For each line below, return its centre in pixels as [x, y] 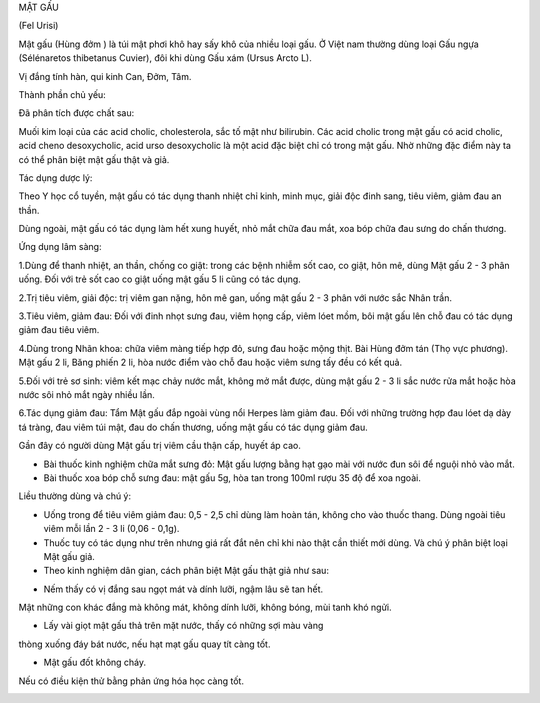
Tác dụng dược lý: [55, 177]
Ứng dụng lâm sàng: [60, 247]
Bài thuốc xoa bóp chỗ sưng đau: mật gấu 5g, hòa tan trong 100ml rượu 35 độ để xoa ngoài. [232, 477]
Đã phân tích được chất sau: [76, 113]
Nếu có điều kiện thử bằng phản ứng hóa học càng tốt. [131, 681]
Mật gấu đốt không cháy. [95, 662]
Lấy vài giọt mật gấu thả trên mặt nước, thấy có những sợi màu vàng [183, 626]
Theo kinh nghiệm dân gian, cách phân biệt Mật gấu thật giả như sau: [186, 571]
